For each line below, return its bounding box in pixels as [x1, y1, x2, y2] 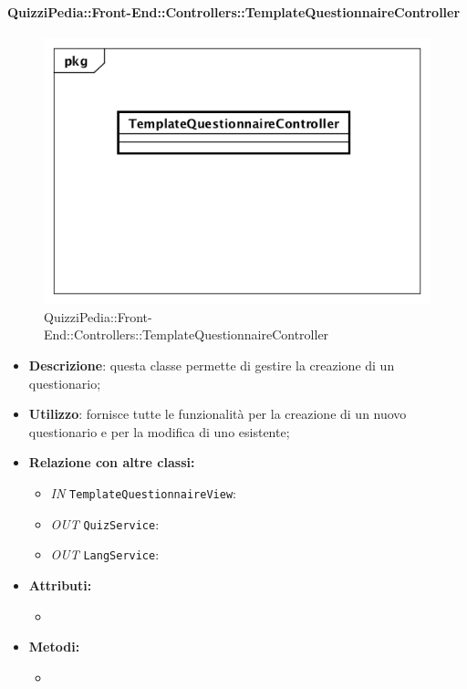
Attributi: [28, 576, 92, 595]
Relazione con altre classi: [28, 453, 195, 472]
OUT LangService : [50, 545, 160, 564]
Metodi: [28, 637, 80, 656]
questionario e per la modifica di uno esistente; [28, 422, 290, 441]
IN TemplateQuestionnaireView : [50, 484, 236, 503]
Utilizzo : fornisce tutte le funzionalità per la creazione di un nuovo [28, 404, 407, 423]
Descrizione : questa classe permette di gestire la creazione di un [28, 356, 395, 375]
